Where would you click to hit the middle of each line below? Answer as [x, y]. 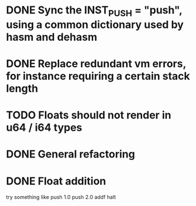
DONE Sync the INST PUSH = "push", [94, 11]
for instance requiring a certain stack [98, 76]
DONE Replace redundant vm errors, [96, 63]
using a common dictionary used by [95, 25]
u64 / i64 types [44, 128]
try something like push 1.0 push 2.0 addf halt [61, 197]
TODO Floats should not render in [89, 115]
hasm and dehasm [52, 37]
